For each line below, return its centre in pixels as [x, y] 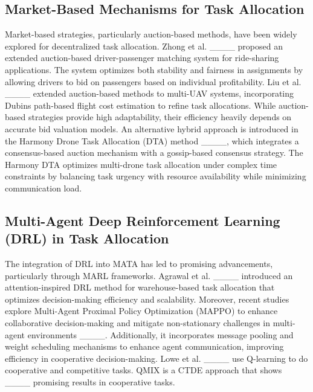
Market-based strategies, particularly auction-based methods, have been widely [151, 34]
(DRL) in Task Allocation [87, 238]
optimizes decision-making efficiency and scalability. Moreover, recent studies [147, 299]
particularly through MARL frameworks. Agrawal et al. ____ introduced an [149, 275]
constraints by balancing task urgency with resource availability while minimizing [156, 176]
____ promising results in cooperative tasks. [90, 382]
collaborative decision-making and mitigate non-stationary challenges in [137, 323]
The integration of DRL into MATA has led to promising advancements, [139, 264]
